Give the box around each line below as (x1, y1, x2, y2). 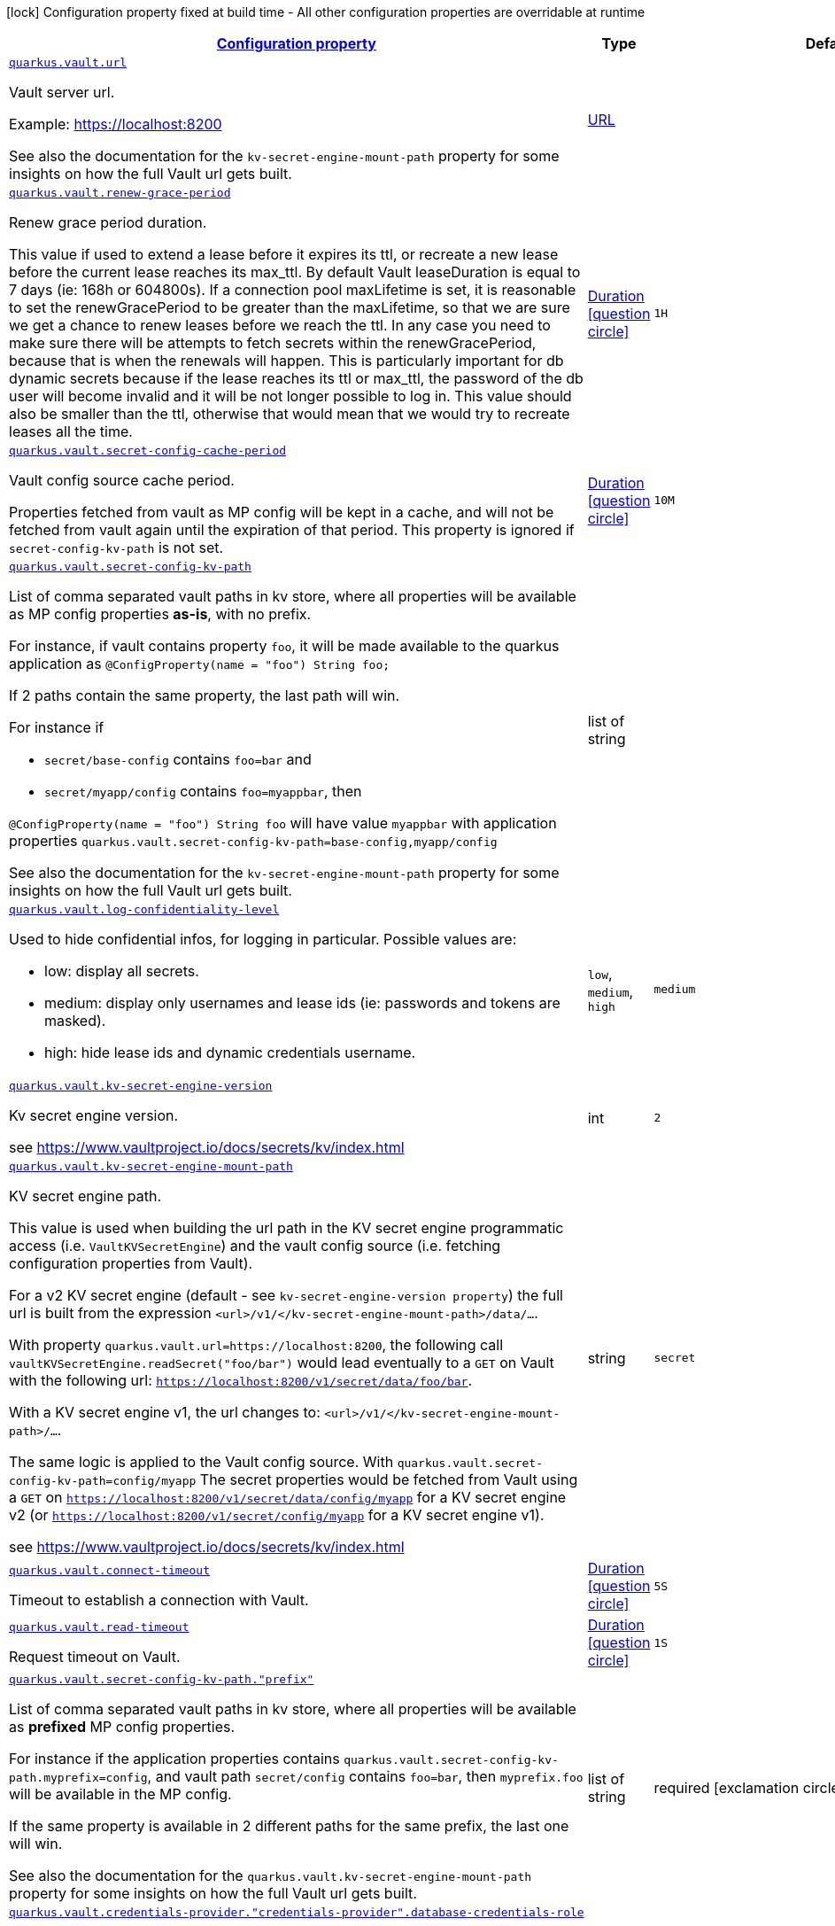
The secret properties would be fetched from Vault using (199, 1471, 578, 1488)
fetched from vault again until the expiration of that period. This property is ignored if (9, 521, 575, 539)
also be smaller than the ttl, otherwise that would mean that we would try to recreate (9, 405, 570, 423)
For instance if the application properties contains (9, 1750, 340, 1767)
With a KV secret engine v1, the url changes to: (9, 1403, 321, 1421)
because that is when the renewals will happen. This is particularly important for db (9, 352, 564, 369)
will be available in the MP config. (9, 1785, 232, 1803)
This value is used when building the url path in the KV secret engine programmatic (9, 1219, 564, 1237)
